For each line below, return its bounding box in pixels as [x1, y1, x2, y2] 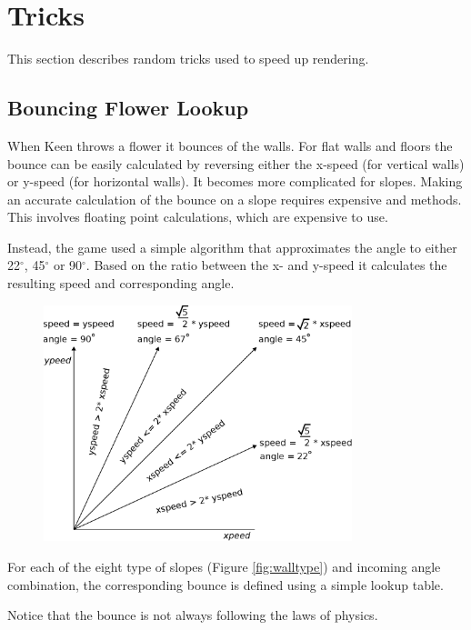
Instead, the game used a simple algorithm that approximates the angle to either [7, 237, 457, 256]
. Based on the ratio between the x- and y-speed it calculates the [85, 255, 447, 275]
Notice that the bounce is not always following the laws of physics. [7, 605, 378, 625]
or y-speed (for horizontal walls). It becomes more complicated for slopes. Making [7, 172, 463, 191]
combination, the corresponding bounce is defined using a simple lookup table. [7, 575, 444, 594]
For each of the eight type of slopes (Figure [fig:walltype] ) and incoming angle [7, 556, 441, 575]
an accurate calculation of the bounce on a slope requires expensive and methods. [7, 189, 462, 208]
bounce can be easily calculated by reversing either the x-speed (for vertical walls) [7, 154, 465, 173]
